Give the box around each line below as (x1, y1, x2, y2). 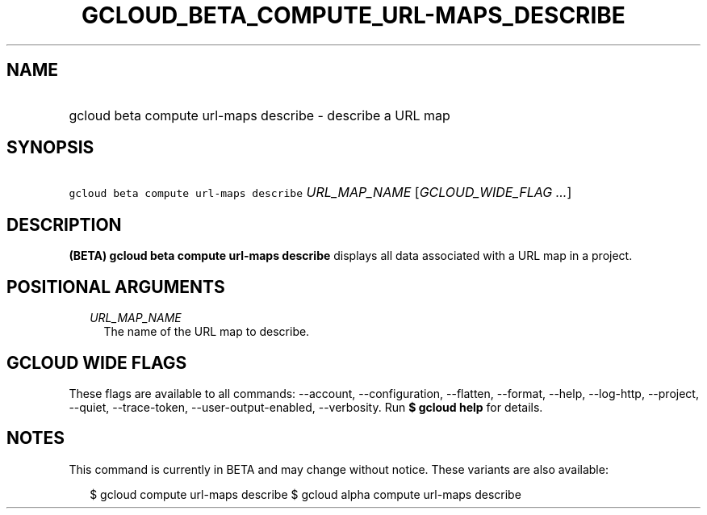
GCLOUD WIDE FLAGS (6, 352, 187, 373)
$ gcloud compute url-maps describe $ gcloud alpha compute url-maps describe (90, 487, 521, 501)
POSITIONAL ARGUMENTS (6, 276, 225, 297)
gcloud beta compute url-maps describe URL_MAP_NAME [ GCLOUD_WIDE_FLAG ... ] (69, 184, 572, 201)
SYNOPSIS (6, 137, 94, 158)
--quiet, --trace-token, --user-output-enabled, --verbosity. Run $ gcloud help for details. (69, 400, 543, 414)
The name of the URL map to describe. (103, 324, 310, 339)
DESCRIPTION (6, 214, 122, 235)
